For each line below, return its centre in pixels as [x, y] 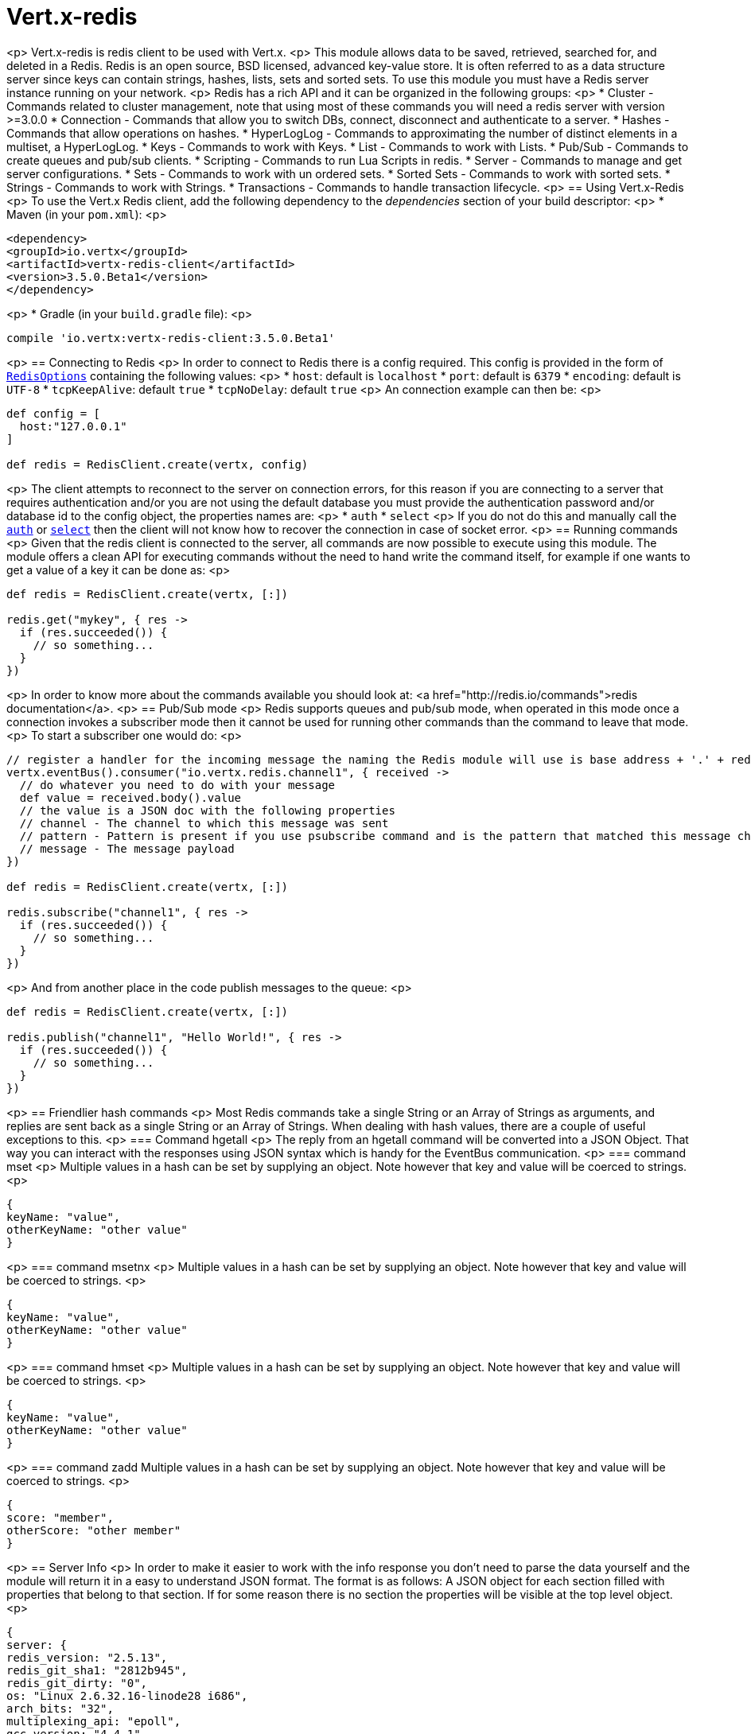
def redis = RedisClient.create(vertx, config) [158, 464]
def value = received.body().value [130, 797]
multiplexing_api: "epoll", [94, 1721]
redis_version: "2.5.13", [87, 1657]
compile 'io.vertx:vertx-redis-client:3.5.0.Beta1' [171, 338]
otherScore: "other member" [94, 1530]
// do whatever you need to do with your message [177, 785]
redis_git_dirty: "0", [77, 1683]
